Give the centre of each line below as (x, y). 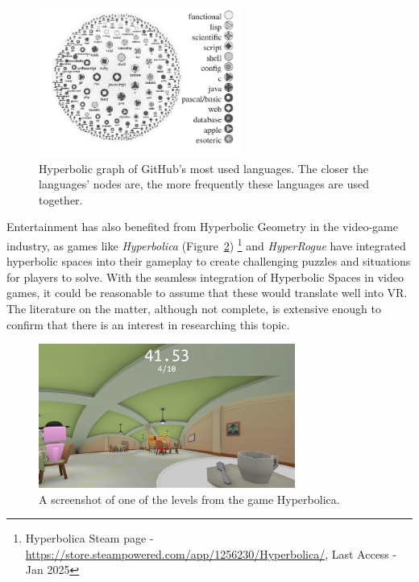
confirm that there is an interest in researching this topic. (148, 324)
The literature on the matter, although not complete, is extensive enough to (194, 309)
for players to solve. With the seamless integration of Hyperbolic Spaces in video (205, 277)
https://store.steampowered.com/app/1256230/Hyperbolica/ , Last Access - (211, 553)
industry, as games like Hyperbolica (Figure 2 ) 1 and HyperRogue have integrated (206, 244)
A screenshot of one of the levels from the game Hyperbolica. (189, 499)
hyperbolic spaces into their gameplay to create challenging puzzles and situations (209, 261)
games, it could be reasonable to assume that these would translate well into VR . (207, 293)
